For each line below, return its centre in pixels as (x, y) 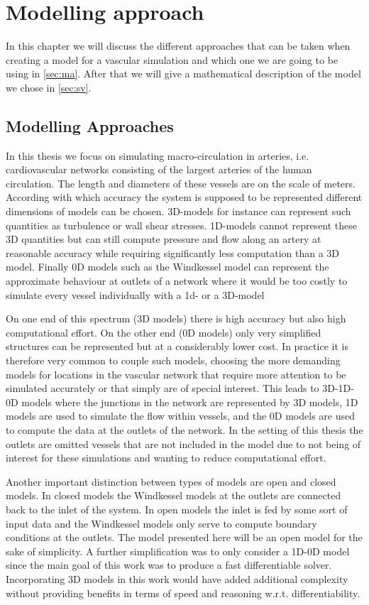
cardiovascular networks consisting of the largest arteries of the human (159, 169)
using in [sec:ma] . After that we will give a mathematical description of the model (183, 73)
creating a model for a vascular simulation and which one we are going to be (172, 59)
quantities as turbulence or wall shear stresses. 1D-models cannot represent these (182, 225)
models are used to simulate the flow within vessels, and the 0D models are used (180, 416)
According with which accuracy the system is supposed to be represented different (184, 197)
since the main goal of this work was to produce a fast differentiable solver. (169, 565)
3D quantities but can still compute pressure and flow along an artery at (164, 239)
